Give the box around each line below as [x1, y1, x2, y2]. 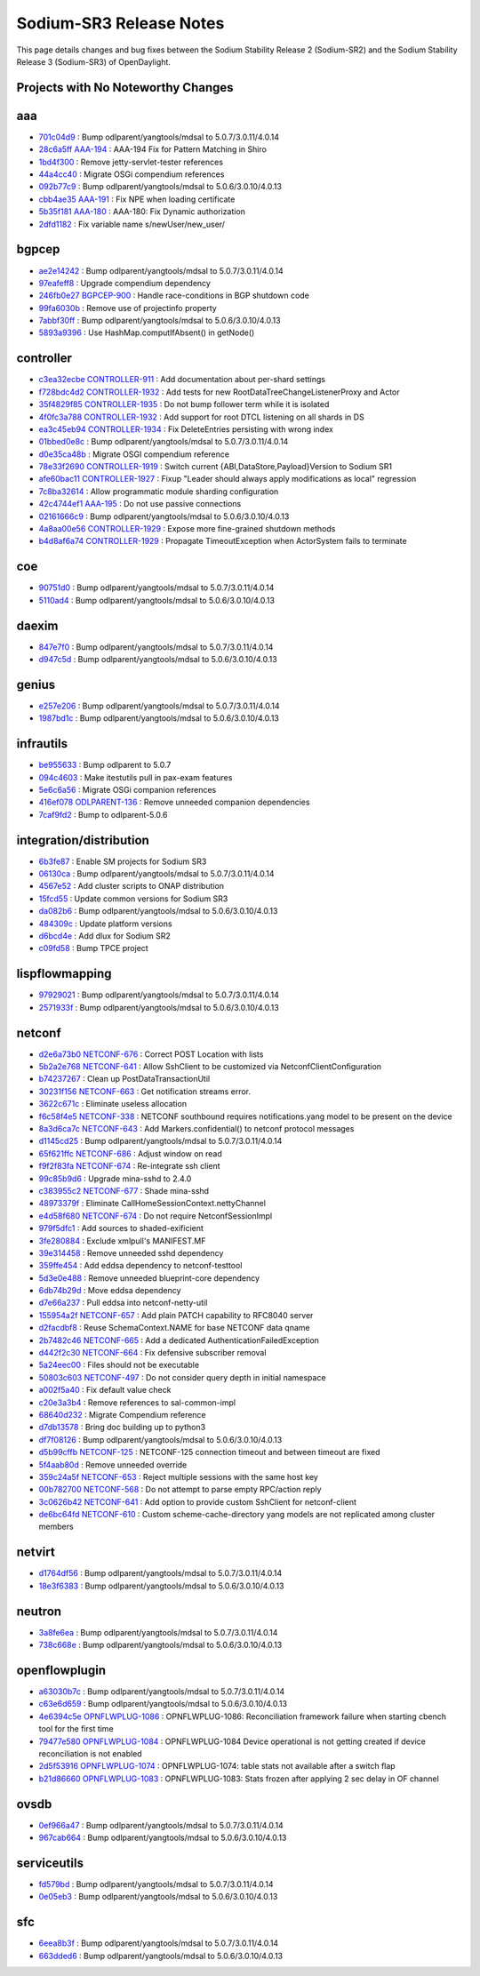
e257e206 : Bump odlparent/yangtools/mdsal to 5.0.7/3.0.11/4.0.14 [38, 700, 280, 711]
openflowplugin [16, 1662, 107, 1677]
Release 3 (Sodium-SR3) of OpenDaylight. [16, 56, 171, 67]
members [38, 1521, 75, 1532]
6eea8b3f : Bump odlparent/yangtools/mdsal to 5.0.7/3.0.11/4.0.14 [38, 1938, 279, 1948]
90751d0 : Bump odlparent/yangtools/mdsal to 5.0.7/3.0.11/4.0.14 [38, 582, 275, 593]
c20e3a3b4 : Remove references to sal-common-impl [38, 1396, 236, 1408]
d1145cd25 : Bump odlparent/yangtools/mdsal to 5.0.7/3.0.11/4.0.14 [38, 1136, 283, 1147]
